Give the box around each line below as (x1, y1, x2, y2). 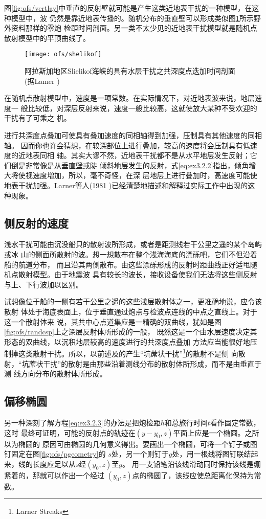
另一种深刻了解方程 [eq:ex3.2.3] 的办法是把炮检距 (4, 417, 161, 427)
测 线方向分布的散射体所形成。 (4, 368, 107, 379)
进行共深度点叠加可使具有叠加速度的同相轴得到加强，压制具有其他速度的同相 (4, 130, 262, 140)
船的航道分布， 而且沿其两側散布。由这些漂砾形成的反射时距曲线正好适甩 (4, 259, 250, 269)
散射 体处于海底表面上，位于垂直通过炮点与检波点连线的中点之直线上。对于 (4, 306, 257, 317)
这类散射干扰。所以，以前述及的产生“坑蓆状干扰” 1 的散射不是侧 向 (18, 347, 238, 358)
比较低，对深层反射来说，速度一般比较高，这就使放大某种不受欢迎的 (28, 102, 257, 113)
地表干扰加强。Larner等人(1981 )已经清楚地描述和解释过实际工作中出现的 (4, 179, 248, 190)
